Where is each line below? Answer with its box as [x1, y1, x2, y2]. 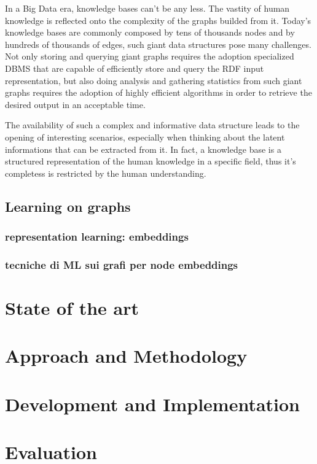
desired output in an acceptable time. [5, 98, 146, 110]
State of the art [5, 295, 139, 320]
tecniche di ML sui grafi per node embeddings [5, 257, 238, 272]
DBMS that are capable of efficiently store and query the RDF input [5, 61, 264, 74]
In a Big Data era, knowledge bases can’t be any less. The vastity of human [5, 2, 290, 14]
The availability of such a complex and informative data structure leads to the [5, 118, 300, 131]
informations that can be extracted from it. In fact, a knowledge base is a [5, 142, 281, 155]
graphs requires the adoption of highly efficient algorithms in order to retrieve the [5, 86, 312, 99]
